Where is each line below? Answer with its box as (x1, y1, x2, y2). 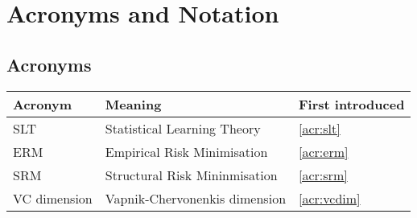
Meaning (105, 94, 162, 113)
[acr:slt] (299, 118, 341, 138)
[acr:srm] (299, 165, 348, 184)
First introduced (299, 94, 405, 113)
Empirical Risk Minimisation (105, 142, 268, 161)
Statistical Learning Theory (105, 118, 261, 138)
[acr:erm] (299, 142, 349, 161)
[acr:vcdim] (299, 188, 361, 208)
